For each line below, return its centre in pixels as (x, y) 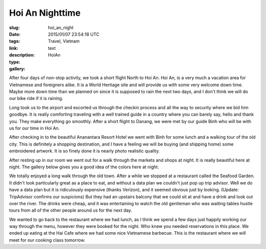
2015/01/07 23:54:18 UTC (74, 34)
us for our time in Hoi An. (34, 128)
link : (14, 48)
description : (22, 55)
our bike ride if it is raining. (36, 98)
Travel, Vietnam (64, 41)
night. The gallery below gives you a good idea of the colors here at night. (84, 167)
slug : (14, 28)
